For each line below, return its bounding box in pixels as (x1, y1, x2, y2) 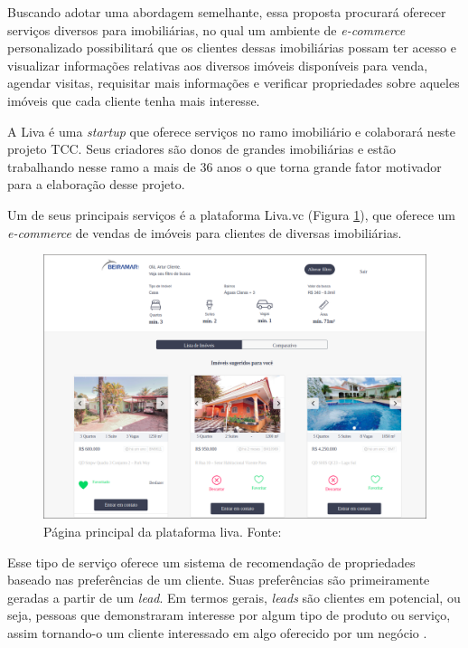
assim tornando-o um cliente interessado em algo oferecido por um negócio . (7, 624, 427, 643)
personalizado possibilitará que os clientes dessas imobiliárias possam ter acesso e (7, 38, 456, 57)
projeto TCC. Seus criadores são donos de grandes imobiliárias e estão (7, 139, 397, 158)
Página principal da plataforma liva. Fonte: (43, 522, 282, 541)
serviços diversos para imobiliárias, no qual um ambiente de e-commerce (7, 20, 406, 39)
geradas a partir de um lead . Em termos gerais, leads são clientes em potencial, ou (7, 587, 461, 606)
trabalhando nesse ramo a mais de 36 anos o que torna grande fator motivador (7, 157, 442, 176)
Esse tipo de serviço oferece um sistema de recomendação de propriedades (7, 552, 416, 571)
